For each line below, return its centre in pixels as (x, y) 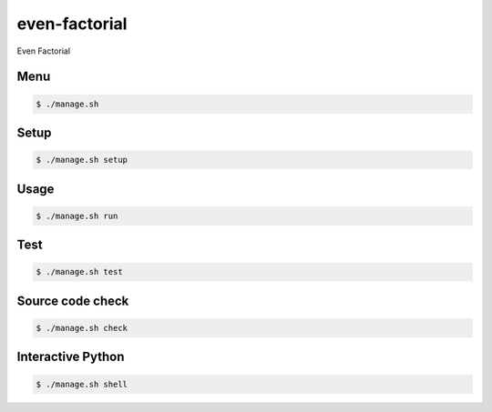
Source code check (73, 301)
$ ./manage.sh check (82, 328)
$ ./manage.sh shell (82, 384)
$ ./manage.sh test (79, 272)
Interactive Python (71, 357)
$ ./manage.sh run (77, 216)
